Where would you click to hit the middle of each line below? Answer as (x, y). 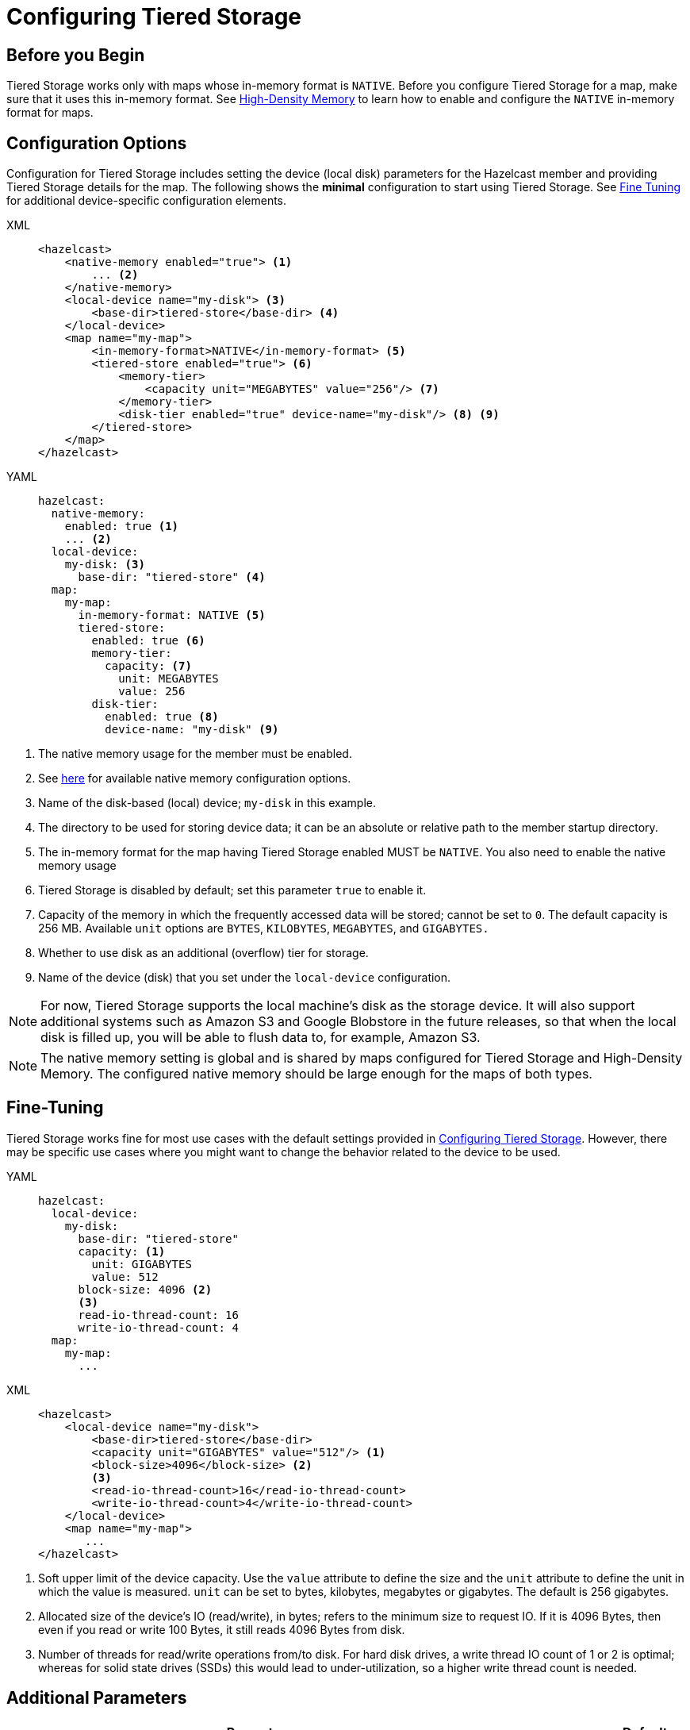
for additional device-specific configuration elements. (147, 201)
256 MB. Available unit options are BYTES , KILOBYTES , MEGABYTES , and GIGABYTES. (264, 928)
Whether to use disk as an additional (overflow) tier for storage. (203, 953)
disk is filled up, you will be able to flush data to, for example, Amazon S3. (261, 1038)
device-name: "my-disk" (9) (192, 730)
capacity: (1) (122, 1251)
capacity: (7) (148, 666)
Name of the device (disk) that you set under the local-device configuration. (245, 978)
